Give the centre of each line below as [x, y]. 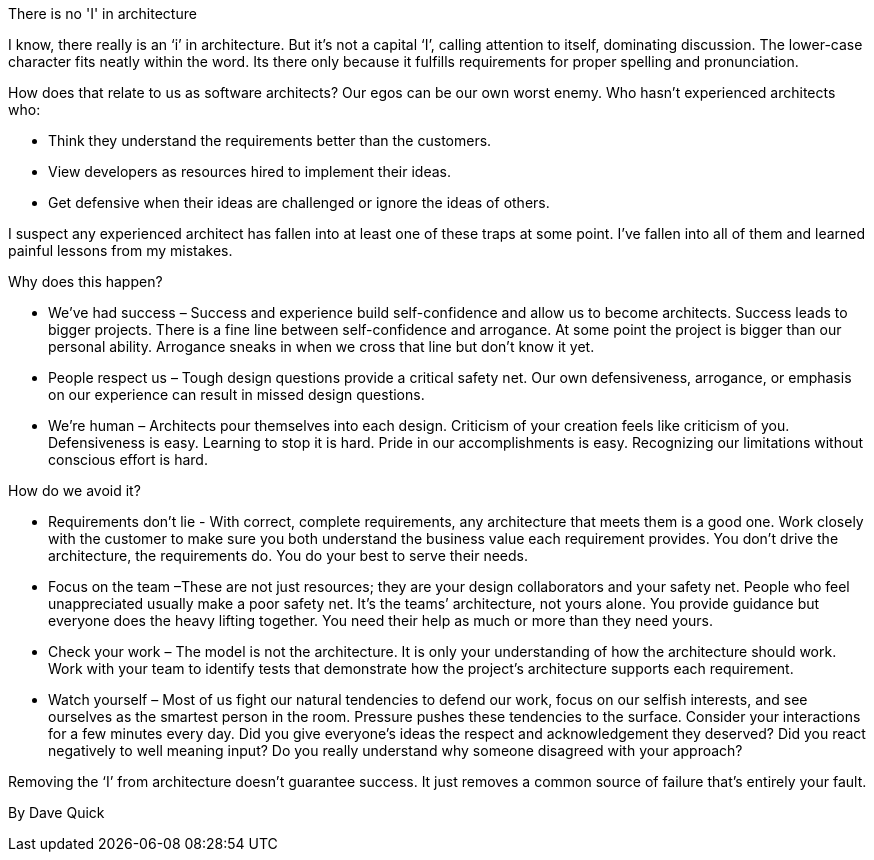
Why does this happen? [85, 281]
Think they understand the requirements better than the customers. [270, 140]
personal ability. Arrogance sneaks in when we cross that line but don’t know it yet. [321, 346]
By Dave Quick [56, 812]
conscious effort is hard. [128, 459]
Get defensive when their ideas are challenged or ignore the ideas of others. [299, 202]
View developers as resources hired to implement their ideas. [249, 171]
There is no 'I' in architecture [102, 13]
